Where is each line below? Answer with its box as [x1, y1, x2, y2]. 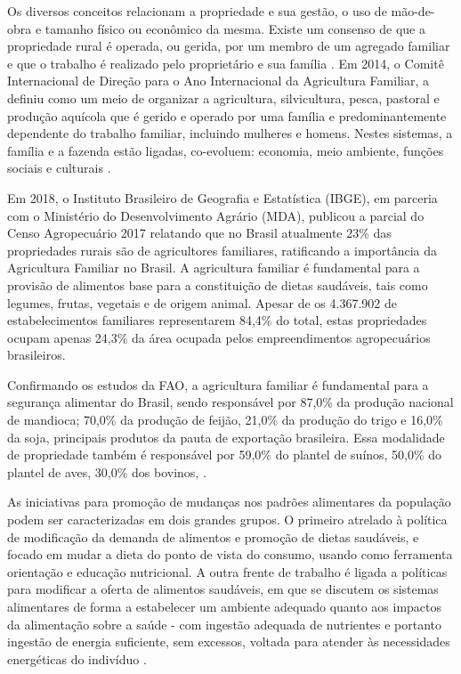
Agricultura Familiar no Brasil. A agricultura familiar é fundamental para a [7, 258, 420, 277]
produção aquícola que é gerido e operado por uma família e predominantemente [7, 106, 447, 125]
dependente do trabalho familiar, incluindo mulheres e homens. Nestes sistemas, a [7, 124, 453, 142]
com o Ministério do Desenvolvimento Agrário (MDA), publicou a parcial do [7, 206, 425, 224]
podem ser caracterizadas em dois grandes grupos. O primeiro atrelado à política [7, 510, 448, 529]
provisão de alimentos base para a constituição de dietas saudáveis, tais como [7, 275, 428, 294]
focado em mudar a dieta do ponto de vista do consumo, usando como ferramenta [7, 545, 453, 564]
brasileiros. [7, 345, 66, 364]
